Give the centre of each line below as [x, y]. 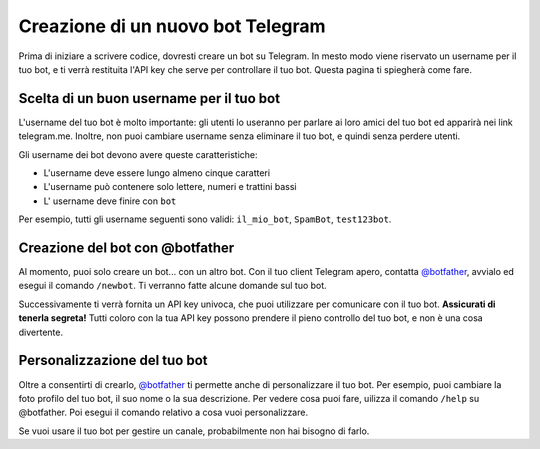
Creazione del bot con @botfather [126, 248]
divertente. [41, 332]
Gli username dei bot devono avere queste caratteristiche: [138, 154]
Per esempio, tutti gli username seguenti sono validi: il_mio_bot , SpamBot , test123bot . [205, 219]
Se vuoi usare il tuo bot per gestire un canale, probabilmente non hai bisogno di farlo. [194, 431]
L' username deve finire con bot [110, 201]
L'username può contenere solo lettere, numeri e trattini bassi [170, 187]
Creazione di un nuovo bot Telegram [172, 26]
